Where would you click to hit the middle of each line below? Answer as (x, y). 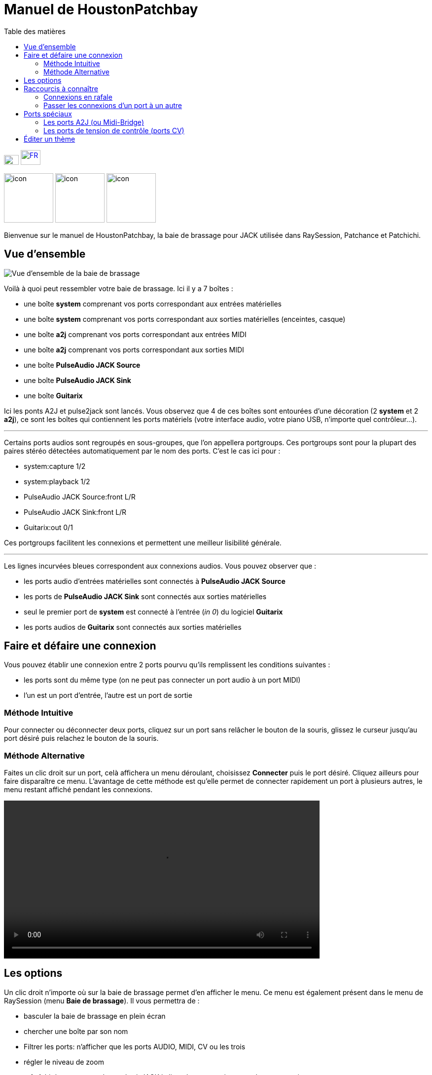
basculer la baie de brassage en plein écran (95, 1016)
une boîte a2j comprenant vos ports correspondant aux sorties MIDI (134, 349)
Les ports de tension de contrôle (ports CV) (114, 130)
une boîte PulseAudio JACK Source (82, 365)
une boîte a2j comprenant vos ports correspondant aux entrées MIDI (135, 334)
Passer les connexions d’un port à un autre (113, 105)
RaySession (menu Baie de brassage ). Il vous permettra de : (102, 1000)
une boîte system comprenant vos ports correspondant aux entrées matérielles (153, 304)
